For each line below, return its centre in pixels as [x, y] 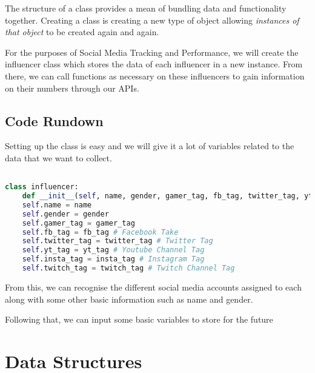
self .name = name [57, 205]
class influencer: [42, 187]
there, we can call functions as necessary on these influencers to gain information [155, 76]
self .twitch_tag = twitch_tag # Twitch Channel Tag [128, 268]
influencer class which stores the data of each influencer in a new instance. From [154, 64]
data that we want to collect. [58, 157]
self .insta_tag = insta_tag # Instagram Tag [113, 259]
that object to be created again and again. [82, 32]
